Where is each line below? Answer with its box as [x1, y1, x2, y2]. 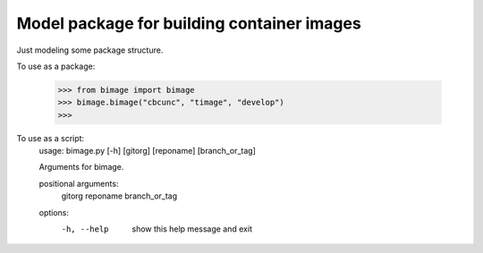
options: [38, 207, 70, 218]
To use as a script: [16, 132, 85, 143]
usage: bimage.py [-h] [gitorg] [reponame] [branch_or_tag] [38, 146, 257, 156]
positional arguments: [38, 178, 119, 189]
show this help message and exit [131, 223, 252, 234]
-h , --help [61, 224, 109, 234]
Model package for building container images [16, 13, 361, 33]
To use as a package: [16, 61, 96, 72]
